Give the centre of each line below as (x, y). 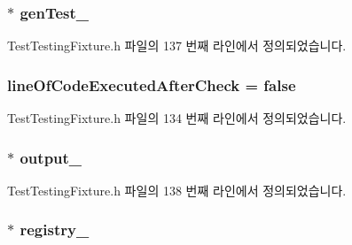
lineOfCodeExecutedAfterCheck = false (152, 84)
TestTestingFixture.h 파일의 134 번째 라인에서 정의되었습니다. (177, 118)
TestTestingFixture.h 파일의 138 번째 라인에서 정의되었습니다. (177, 190)
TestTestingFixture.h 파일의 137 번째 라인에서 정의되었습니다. (177, 46)
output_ (51, 157)
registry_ (55, 230)
